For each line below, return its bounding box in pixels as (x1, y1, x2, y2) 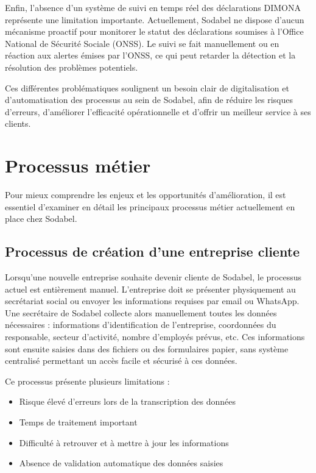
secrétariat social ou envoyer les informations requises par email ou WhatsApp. (5, 294, 300, 307)
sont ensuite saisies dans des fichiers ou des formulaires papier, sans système (5, 342, 289, 355)
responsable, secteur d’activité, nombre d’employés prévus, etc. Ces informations (5, 330, 305, 343)
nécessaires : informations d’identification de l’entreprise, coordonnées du (5, 318, 276, 331)
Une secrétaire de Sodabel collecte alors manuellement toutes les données (5, 306, 277, 319)
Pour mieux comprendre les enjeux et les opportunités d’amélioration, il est (5, 188, 286, 201)
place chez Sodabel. (5, 212, 77, 225)
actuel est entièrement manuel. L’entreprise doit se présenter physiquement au (5, 282, 296, 295)
